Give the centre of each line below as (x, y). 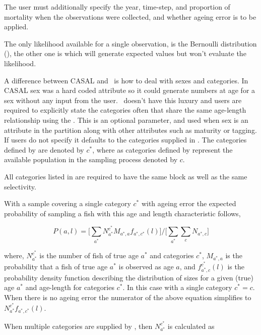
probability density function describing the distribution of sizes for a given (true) (129, 277)
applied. (16, 27)
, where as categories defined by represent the (162, 149)
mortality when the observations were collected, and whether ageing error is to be (130, 16)
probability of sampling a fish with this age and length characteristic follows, (122, 213)
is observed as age (146, 267)
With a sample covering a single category (68, 203)
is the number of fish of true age (89, 255)
